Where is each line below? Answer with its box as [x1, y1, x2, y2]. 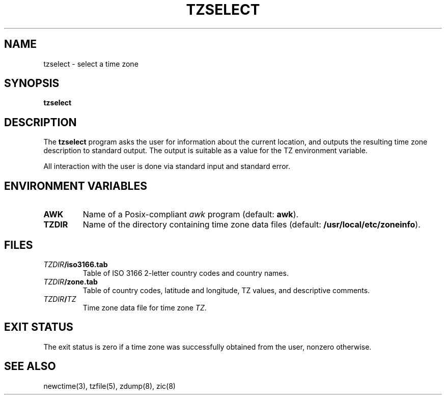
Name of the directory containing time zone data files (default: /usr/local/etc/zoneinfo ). [82, 219, 421, 230]
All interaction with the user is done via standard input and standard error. [43, 162, 290, 171]
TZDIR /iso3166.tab [43, 260, 108, 269]
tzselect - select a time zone [43, 59, 138, 68]
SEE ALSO [4, 360, 56, 373]
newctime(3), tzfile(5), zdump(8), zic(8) [43, 381, 176, 390]
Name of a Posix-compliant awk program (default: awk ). [82, 209, 299, 220]
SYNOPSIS [4, 77, 60, 90]
